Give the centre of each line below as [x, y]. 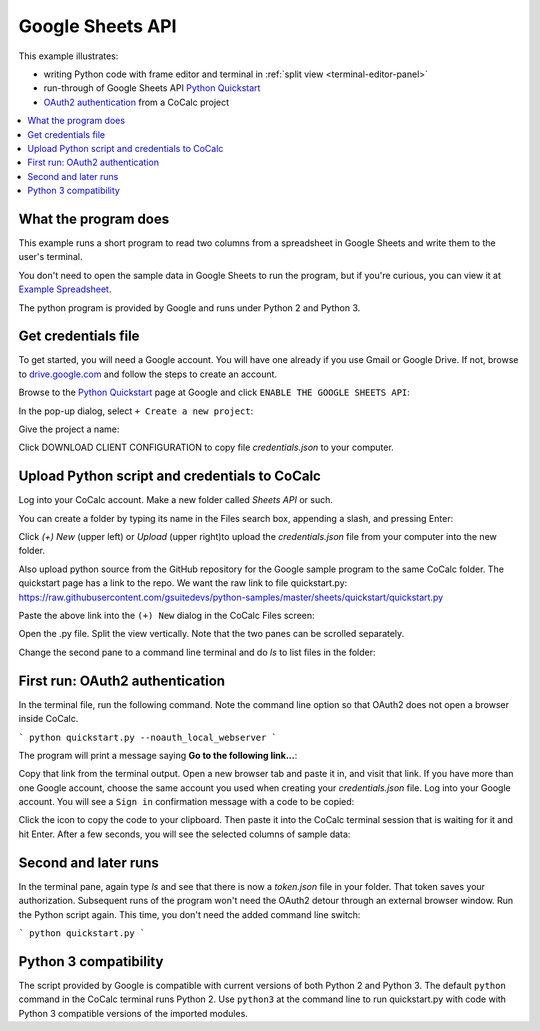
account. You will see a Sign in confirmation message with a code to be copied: [186, 802]
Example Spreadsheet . [65, 289]
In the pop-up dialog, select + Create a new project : [136, 411]
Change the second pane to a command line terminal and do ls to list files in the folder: [197, 652]
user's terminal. [50, 257]
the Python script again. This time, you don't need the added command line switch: [189, 914]
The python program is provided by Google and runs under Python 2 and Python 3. [189, 307]
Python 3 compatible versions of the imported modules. [133, 1013]
